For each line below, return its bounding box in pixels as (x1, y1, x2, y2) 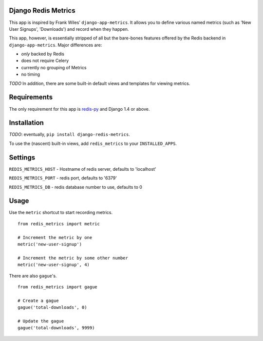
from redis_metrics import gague (18, 284, 97, 290)
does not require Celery (21, 58, 69, 63)
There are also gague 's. (9, 273, 57, 279)
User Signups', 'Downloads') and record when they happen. (9, 26, 129, 32)
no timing (21, 71, 40, 78)
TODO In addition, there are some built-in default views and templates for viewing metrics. (9, 80, 190, 86)
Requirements (9, 93, 53, 101)
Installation (9, 119, 44, 127)
